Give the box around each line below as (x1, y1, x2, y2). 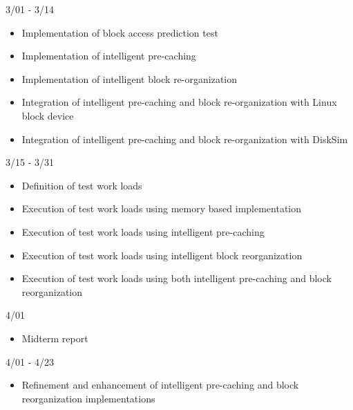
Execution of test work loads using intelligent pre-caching (21, 224, 265, 239)
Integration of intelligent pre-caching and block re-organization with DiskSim (21, 131, 348, 146)
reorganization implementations (21, 391, 155, 405)
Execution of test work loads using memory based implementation (21, 201, 302, 216)
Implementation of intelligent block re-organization (21, 71, 238, 86)
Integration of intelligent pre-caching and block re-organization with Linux (21, 95, 337, 109)
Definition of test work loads (21, 178, 142, 192)
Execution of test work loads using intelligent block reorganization (21, 248, 303, 262)
